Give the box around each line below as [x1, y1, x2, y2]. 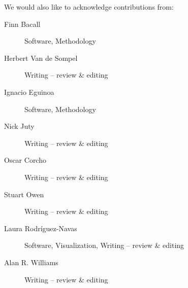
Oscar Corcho [4, 155, 46, 165]
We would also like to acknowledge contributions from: [4, 2, 174, 12]
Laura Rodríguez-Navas [4, 223, 77, 233]
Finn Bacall [4, 18, 41, 29]
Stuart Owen [4, 189, 44, 199]
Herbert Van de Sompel [4, 52, 78, 63]
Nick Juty [4, 121, 35, 131]
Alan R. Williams [4, 257, 58, 267]
